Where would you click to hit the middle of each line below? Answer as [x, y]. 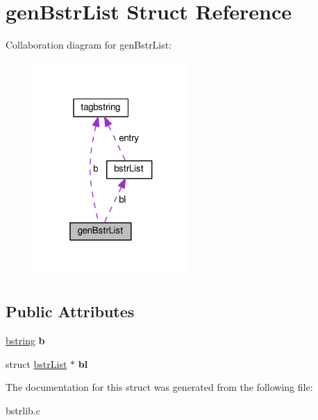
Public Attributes [70, 311]
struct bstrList [36, 363]
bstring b [25, 341]
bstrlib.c [23, 410]
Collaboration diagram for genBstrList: [89, 45]
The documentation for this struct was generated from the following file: [159, 387]
